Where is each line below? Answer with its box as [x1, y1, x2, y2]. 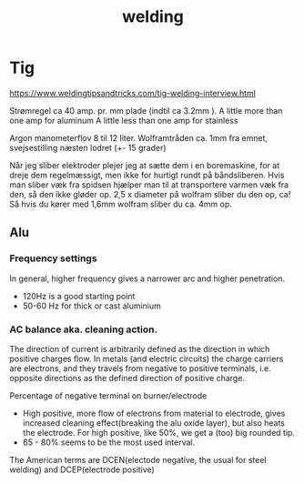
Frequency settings [9, 252, 97, 265]
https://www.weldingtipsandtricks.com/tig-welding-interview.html [9, 87, 257, 98]
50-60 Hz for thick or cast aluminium [22, 300, 162, 311]
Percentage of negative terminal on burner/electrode [9, 389, 208, 401]
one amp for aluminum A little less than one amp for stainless [9, 115, 238, 126]
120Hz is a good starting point [22, 290, 136, 301]
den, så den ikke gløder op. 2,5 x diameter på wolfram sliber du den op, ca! [9, 188, 291, 199]
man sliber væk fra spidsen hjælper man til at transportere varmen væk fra [9, 179, 289, 190]
